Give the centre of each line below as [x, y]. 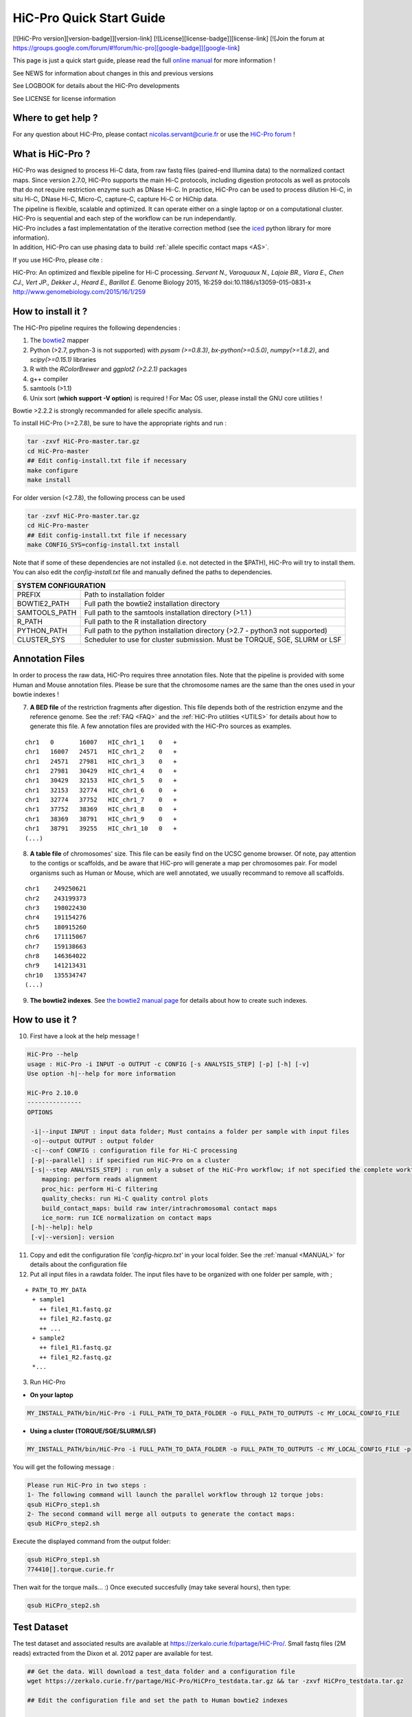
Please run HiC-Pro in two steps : [87, 1485]
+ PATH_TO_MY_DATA [56, 1290]
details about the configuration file [78, 1264]
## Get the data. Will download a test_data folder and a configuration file [161, 1671]
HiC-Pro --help [53, 1055]
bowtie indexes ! [36, 694]
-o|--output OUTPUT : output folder [93, 1141]
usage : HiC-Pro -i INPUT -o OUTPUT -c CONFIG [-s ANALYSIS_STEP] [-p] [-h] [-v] [169, 1064]
